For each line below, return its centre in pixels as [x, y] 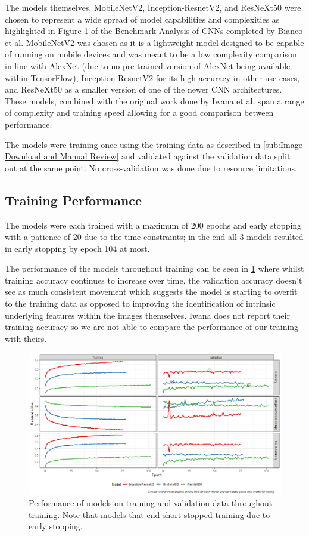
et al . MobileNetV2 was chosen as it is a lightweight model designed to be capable [154, 42]
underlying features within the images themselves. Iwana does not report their [147, 315]
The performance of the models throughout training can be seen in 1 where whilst [154, 268]
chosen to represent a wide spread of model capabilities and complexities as [142, 19]
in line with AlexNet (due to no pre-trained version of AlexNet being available [148, 65]
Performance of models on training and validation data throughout [151, 503]
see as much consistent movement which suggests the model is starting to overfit [151, 292]
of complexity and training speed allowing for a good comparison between [139, 113]
